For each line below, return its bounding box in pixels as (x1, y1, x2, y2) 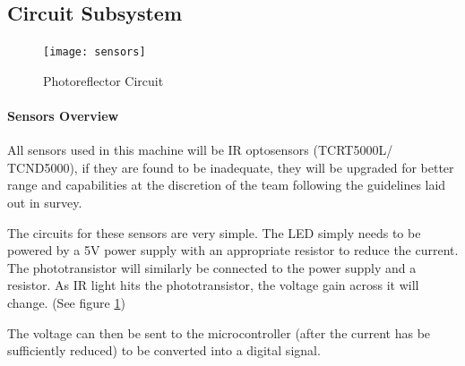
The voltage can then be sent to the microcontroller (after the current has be (7, 323, 431, 342)
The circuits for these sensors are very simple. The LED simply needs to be (7, 223, 421, 242)
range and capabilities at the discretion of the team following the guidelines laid (7, 175, 446, 194)
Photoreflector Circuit (43, 71, 164, 89)
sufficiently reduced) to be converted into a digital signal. (7, 341, 321, 360)
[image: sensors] (43, 46, 146, 59)
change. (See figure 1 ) (7, 294, 125, 311)
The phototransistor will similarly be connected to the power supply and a (7, 258, 417, 277)
